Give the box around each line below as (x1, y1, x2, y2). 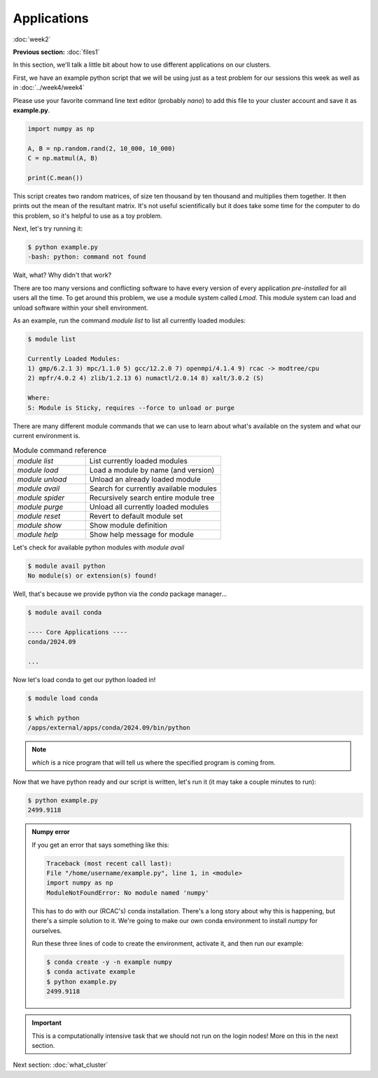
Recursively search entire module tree (89, 493, 215, 503)
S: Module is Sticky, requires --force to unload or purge (27, 404, 234, 411)
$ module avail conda (27, 608, 102, 617)
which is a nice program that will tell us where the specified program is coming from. (31, 758, 276, 767)
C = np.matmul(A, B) (27, 154, 98, 163)
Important (31, 1018, 62, 1027)
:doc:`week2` (13, 35, 51, 43)
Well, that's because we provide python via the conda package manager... (13, 589, 227, 599)
